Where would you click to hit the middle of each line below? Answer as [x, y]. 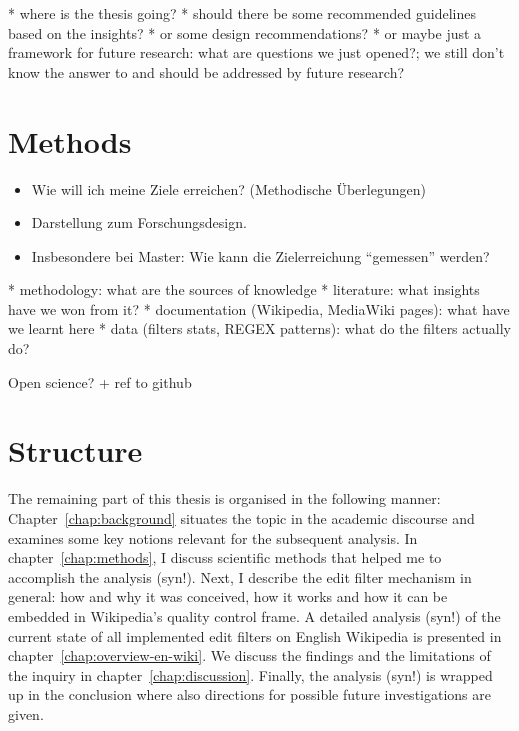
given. [26, 713]
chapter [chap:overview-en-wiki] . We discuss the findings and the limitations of [249, 655]
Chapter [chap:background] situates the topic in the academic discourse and [241, 517]
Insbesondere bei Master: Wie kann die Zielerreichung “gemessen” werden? [260, 255]
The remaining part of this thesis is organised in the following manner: [224, 498]
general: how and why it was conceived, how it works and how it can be [228, 596]
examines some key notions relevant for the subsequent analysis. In [213, 537]
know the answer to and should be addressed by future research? [206, 71]
